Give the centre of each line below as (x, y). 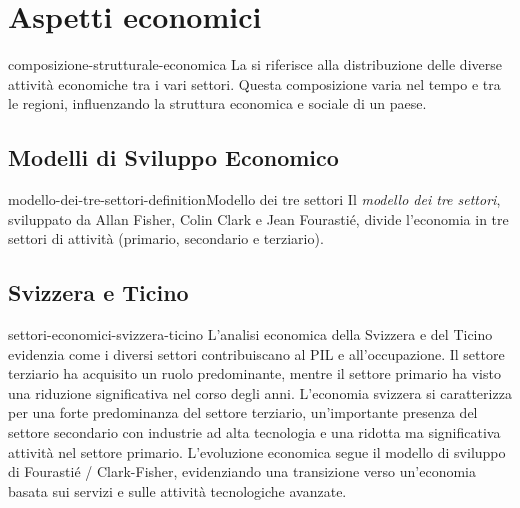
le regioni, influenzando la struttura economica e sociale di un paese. (217, 103)
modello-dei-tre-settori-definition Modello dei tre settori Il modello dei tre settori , (254, 199)
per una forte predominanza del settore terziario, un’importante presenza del (243, 412)
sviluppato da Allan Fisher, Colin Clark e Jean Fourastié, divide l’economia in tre (258, 218)
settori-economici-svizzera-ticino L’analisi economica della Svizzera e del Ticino (250, 334)
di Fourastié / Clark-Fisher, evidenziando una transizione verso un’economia (242, 471)
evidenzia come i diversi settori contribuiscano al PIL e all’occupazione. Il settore (256, 353)
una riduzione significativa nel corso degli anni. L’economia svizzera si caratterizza (260, 392)
